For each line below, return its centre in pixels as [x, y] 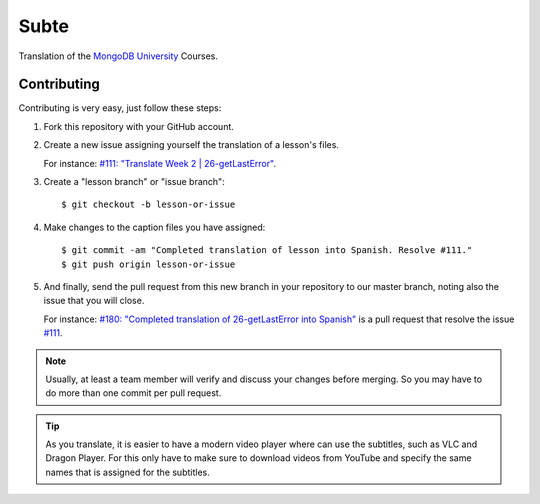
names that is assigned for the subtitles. [127, 472]
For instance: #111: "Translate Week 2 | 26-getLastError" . [160, 163]
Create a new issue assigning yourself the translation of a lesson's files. [191, 145]
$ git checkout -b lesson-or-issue [148, 204]
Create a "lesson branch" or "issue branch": [134, 182]
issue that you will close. [94, 301]
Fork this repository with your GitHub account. [139, 126]
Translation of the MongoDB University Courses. [118, 56]
